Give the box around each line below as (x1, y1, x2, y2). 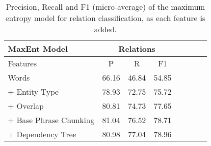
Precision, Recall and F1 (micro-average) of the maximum (5, 1, 205, 12)
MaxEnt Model (8, 43, 68, 54)
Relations (118, 43, 156, 54)
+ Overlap (8, 100, 44, 111)
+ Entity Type (8, 86, 59, 97)
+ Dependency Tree (8, 128, 76, 140)
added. (94, 23, 117, 35)
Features (8, 58, 37, 69)
